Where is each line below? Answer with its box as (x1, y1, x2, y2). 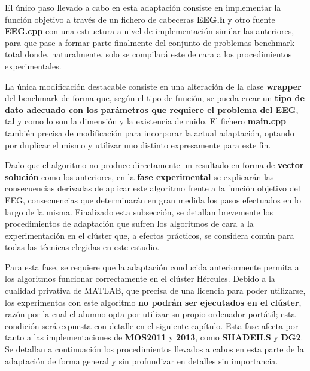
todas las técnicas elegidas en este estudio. (5, 241, 160, 253)
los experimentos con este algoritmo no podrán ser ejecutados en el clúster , (5, 296, 302, 308)
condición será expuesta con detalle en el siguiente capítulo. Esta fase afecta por (5, 319, 299, 332)
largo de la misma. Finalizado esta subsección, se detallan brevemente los (5, 205, 273, 218)
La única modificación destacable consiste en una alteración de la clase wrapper (5, 80, 302, 92)
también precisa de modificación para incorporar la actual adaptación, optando (5, 126, 294, 139)
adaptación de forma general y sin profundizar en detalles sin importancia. (5, 354, 278, 367)
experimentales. (5, 59, 62, 72)
